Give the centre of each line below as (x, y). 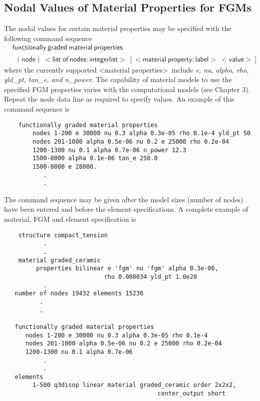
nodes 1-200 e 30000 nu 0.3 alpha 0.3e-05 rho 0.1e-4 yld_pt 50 (141, 133)
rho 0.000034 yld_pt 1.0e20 (150, 277)
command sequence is (37, 109)
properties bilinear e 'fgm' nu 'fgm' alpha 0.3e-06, (127, 269)
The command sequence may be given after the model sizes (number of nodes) (124, 199)
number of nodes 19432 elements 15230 (79, 294)
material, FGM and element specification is (70, 219)
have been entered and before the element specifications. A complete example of (126, 209)
